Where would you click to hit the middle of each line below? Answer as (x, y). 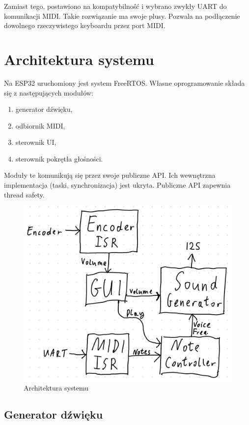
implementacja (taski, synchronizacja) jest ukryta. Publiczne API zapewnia (117, 185)
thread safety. (24, 194)
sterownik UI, (36, 142)
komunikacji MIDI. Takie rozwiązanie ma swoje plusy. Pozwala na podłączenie (122, 16)
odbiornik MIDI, (40, 125)
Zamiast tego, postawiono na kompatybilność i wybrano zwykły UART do (115, 6)
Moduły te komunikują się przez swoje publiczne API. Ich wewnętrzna (110, 175)
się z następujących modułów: (49, 92)
